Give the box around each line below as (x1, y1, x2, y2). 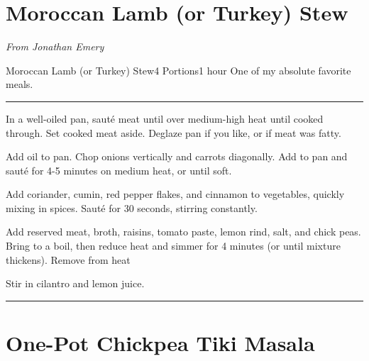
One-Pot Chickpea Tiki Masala (6, 328, 315, 357)
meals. (6, 77, 33, 91)
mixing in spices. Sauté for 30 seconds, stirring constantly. (6, 200, 258, 215)
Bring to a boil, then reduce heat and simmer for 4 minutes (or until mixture (6, 238, 341, 253)
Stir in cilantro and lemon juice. (6, 276, 145, 291)
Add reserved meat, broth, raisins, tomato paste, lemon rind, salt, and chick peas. (6, 224, 361, 239)
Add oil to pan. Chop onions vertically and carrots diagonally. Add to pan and (6, 149, 348, 164)
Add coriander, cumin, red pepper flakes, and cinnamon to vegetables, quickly (6, 187, 345, 201)
